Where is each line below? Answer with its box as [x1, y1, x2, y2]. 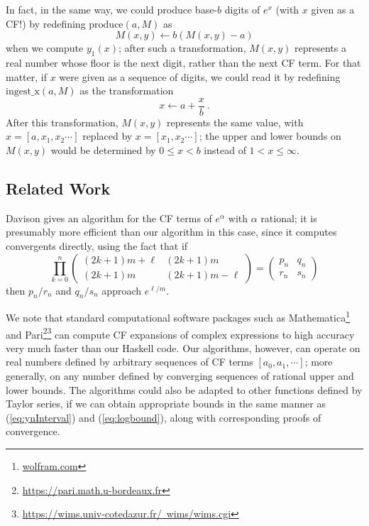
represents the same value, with [167, 114, 304, 129]
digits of [224, 2, 260, 16]
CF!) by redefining [6, 16, 86, 31]
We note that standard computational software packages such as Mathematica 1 [6, 308, 351, 325]
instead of [204, 143, 246, 158]
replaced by [82, 128, 133, 143]
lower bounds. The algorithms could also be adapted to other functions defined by [6, 382, 363, 397]
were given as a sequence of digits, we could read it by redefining [59, 69, 341, 84]
